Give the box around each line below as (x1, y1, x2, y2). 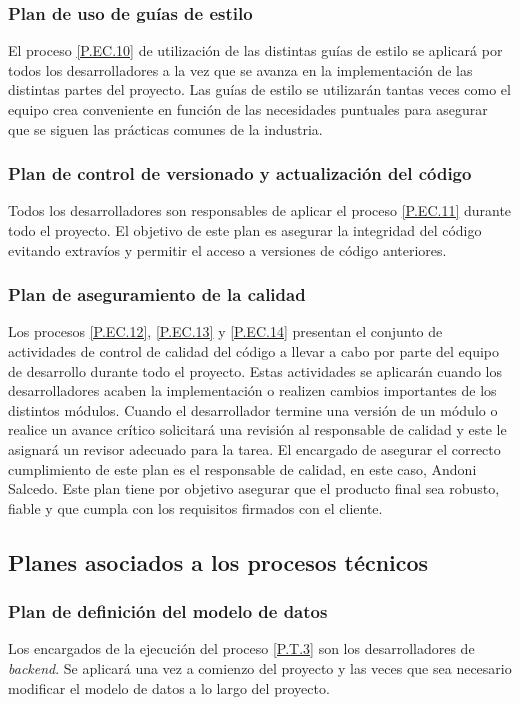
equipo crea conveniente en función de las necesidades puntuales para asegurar (8, 99, 488, 119)
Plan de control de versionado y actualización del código (8, 161, 472, 186)
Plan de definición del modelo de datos (8, 599, 328, 624)
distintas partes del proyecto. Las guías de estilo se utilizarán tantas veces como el (8, 79, 511, 100)
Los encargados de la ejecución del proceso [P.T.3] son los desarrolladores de (8, 638, 475, 659)
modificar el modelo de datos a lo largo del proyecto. (8, 677, 330, 698)
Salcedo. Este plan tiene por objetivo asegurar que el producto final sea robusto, (8, 478, 500, 499)
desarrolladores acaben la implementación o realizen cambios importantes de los (8, 380, 497, 401)
